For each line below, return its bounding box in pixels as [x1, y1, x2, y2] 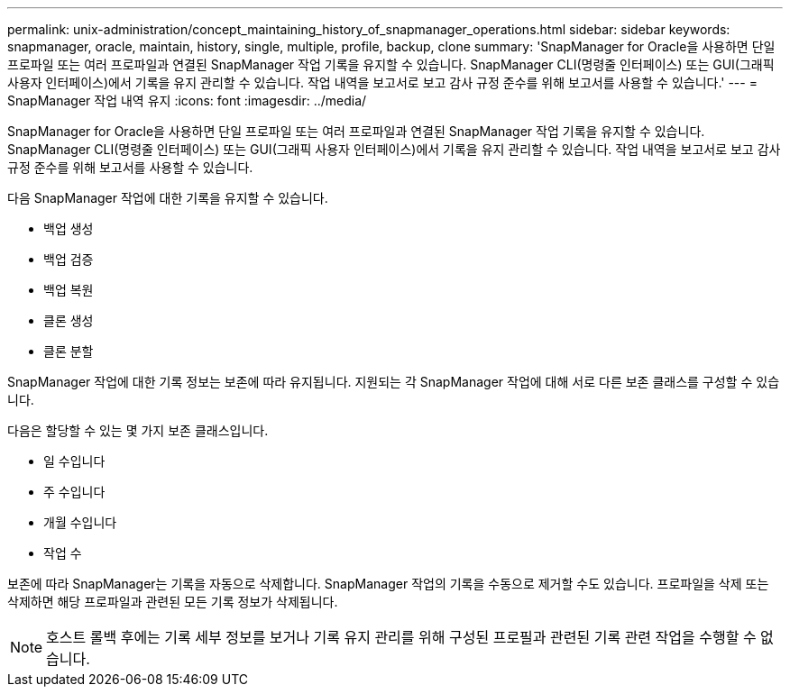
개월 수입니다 [43, 515, 117, 530]
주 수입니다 [43, 484, 106, 499]
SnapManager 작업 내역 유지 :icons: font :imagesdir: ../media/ [7, 93, 367, 108]
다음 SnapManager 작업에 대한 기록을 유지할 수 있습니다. [7, 190, 328, 205]
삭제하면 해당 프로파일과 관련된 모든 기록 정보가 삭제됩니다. [7, 594, 338, 609]
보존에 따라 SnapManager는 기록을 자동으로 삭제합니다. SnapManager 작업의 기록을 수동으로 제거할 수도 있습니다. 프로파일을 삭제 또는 [7, 576, 769, 591]
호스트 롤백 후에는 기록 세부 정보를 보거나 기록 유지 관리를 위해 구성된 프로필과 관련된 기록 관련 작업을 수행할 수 [46, 628, 757, 646]
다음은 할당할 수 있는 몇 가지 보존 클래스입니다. [7, 423, 269, 438]
